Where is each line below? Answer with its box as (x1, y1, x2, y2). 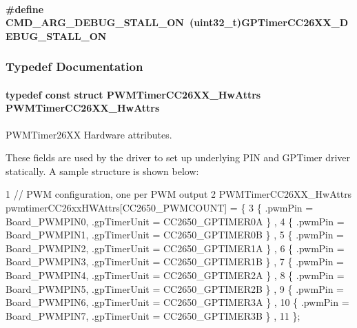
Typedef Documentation (6, 58, 143, 75)
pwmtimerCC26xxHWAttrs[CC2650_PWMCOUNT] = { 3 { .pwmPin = (6, 200, 314, 214)
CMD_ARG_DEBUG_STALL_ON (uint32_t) (6, 15, 242, 30)
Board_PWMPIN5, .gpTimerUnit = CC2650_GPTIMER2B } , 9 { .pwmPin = (6, 281, 344, 296)
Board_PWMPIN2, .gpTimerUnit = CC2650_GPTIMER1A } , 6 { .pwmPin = (6, 240, 345, 255)
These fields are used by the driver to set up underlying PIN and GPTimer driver (6, 150, 351, 165)
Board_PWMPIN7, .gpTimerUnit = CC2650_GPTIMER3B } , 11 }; (6, 308, 300, 322)
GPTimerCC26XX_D (241, 15, 349, 30)
